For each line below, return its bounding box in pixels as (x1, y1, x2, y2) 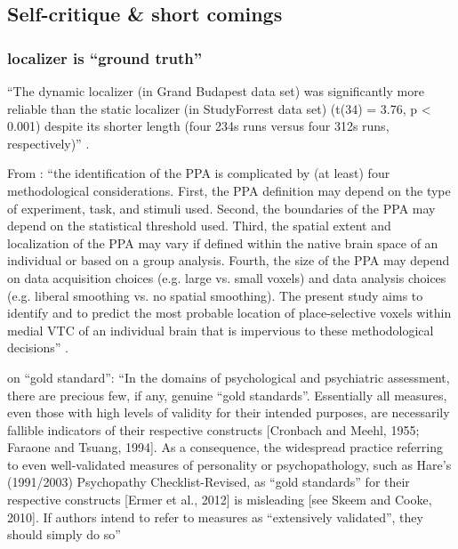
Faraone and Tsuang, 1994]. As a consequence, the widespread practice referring (7, 438, 443, 456)
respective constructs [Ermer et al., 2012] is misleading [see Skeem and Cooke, (7, 490, 432, 509)
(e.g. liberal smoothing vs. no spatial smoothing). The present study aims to (7, 286, 423, 304)
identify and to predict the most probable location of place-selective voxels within (7, 303, 452, 322)
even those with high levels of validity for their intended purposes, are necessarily (7, 403, 450, 422)
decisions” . (7, 338, 68, 357)
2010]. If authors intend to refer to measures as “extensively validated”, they (7, 507, 423, 526)
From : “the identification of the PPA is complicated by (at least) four (7, 164, 390, 182)
